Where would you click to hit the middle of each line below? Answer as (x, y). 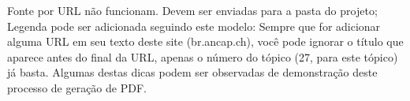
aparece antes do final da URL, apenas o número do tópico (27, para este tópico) (203, 56)
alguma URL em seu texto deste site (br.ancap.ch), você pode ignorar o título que (205, 41)
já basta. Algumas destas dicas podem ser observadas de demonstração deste (192, 72)
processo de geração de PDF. (77, 87)
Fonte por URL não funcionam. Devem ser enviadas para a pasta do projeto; (192, 10)
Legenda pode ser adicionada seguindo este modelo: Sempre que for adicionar (194, 26)
